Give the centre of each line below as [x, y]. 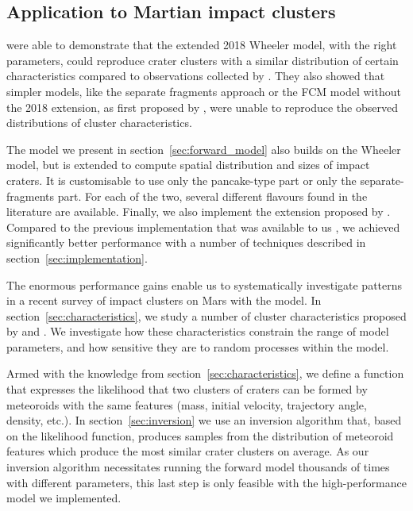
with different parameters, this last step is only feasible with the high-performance [206, 482]
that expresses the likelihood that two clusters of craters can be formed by [187, 389]
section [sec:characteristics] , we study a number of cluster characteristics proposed [206, 315]
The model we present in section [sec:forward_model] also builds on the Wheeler [204, 149]
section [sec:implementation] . [77, 257]
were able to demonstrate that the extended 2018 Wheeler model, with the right [202, 45]
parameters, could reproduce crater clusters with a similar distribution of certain [203, 60]
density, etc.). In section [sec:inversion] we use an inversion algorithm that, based [204, 420]
